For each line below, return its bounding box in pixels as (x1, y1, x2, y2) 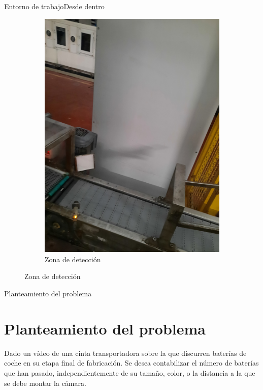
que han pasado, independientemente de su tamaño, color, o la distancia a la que (4, 367, 255, 378)
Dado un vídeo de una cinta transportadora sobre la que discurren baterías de (4, 347, 247, 358)
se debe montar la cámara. (4, 377, 86, 388)
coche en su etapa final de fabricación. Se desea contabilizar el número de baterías (4, 357, 259, 368)
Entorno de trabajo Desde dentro (4, 1, 105, 11)
